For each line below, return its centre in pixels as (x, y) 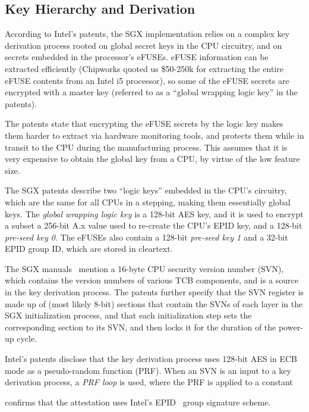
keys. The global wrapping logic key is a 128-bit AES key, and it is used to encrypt (154, 213)
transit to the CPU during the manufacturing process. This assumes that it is (146, 147)
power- (291, 327)
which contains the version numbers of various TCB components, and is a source (152, 280)
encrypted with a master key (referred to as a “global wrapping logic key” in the (151, 92)
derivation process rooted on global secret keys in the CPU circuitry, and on (144, 45)
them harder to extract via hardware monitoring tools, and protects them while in (154, 135)
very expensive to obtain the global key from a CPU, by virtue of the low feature (152, 159)
